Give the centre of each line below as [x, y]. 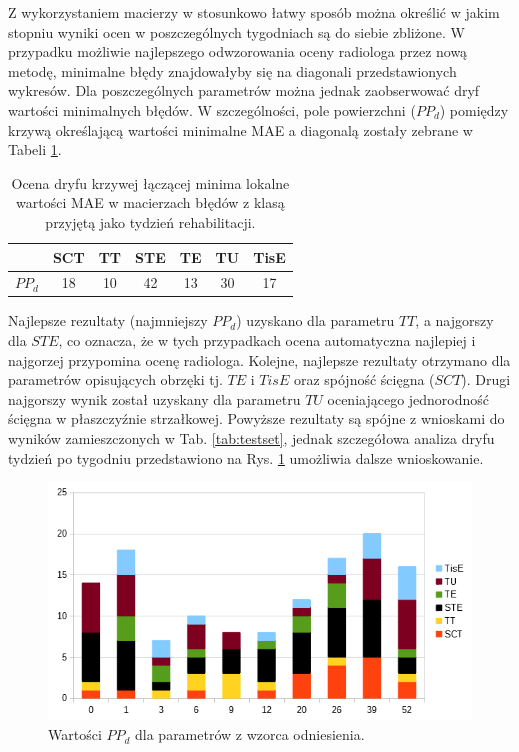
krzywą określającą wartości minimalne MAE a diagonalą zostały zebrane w [240, 129]
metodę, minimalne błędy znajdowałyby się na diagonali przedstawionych [232, 70]
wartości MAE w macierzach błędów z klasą [150, 202]
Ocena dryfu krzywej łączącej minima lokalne [150, 182]
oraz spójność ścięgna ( [364, 379]
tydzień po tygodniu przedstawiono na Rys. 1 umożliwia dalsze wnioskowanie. [246, 457]
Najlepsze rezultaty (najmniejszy [108, 320]
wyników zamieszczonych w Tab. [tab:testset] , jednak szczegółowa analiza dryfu [251, 438]
